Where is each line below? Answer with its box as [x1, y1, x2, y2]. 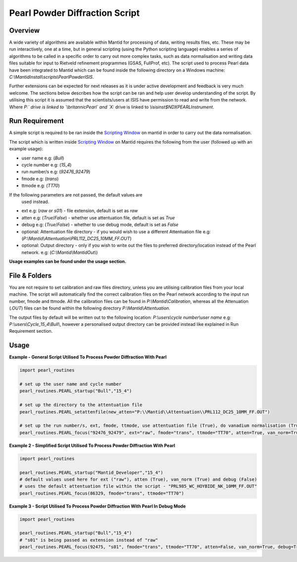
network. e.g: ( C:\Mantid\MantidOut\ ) [21, 249, 98, 255]
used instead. [21, 199, 49, 204]
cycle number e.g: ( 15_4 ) [21, 162, 72, 168]
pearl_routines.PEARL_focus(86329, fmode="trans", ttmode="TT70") [19, 490, 184, 496]
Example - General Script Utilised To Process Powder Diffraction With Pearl [9, 354, 167, 360]
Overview [9, 26, 40, 35]
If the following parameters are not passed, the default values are [9, 192, 143, 198]
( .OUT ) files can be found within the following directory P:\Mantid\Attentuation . [9, 305, 170, 311]
